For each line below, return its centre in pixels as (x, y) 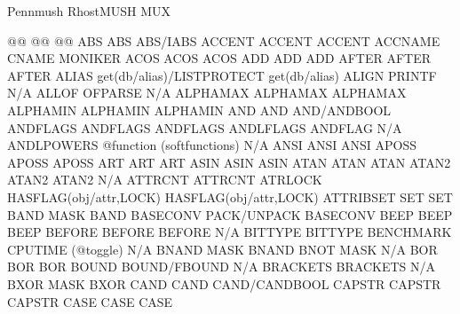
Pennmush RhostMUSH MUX (89, 11)
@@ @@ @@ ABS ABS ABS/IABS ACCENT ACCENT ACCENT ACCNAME (224, 40)
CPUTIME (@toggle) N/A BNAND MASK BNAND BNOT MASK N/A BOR (222, 249)
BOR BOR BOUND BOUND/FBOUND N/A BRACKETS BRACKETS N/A (221, 267)
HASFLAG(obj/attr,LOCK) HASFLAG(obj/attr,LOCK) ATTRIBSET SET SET (230, 196)
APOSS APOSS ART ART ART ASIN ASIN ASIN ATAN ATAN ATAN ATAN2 (229, 162)
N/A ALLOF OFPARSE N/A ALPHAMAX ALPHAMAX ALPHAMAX (207, 93)
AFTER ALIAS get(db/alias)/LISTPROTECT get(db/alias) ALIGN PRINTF (222, 75)
